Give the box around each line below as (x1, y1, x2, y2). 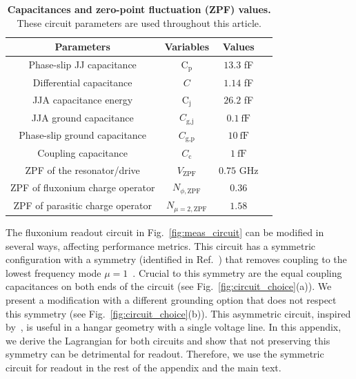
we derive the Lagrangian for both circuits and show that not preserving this (6, 333, 330, 347)
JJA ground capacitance (31, 110, 134, 124)
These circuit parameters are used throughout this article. (17, 15, 261, 30)
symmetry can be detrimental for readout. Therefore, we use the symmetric (6, 347, 324, 361)
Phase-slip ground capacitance (19, 128, 147, 142)
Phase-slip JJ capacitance (28, 57, 137, 72)
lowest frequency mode (6, 265, 101, 280)
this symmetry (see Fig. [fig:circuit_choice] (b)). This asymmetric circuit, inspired (6, 306, 351, 320)
